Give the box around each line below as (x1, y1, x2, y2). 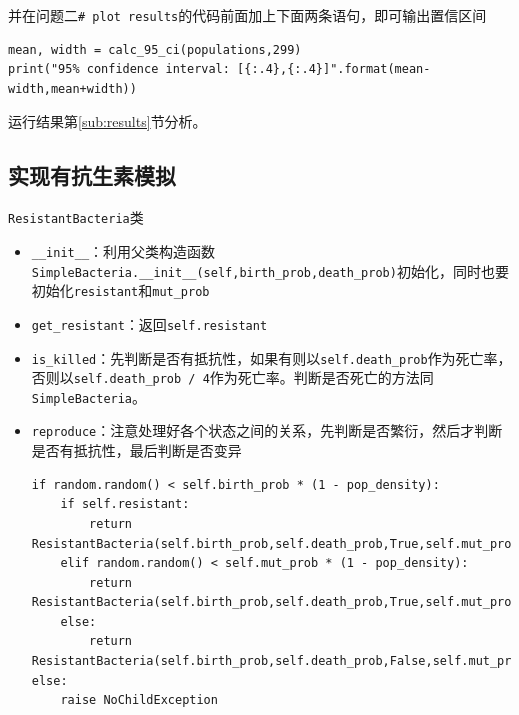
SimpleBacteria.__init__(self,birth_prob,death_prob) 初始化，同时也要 (31, 260, 509, 281)
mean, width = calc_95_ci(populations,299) (8, 42, 302, 57)
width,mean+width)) (8, 81, 137, 96)
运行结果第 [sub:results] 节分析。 (8, 111, 207, 132)
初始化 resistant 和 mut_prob (31, 280, 210, 301)
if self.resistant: (60, 497, 190, 512)
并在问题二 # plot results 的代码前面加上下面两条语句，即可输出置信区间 (8, 5, 487, 25)
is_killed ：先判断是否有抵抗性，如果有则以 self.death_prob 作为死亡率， (31, 347, 512, 368)
